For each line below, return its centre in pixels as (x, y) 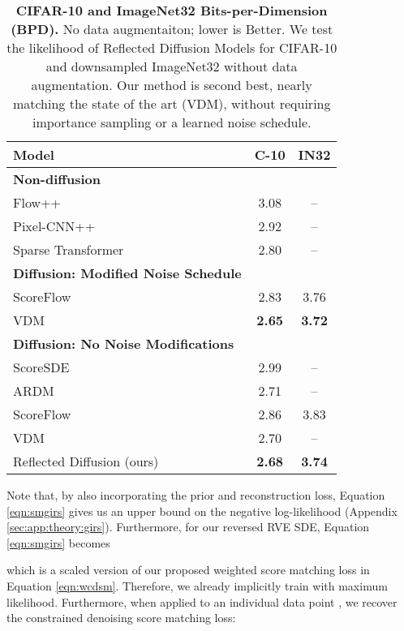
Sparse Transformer (69, 249)
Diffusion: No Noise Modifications (124, 343)
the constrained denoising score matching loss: (121, 618)
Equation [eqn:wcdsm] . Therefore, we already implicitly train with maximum (197, 585)
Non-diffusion (57, 179)
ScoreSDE (41, 367)
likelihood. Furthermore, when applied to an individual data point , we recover (202, 601)
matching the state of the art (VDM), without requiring (172, 103)
